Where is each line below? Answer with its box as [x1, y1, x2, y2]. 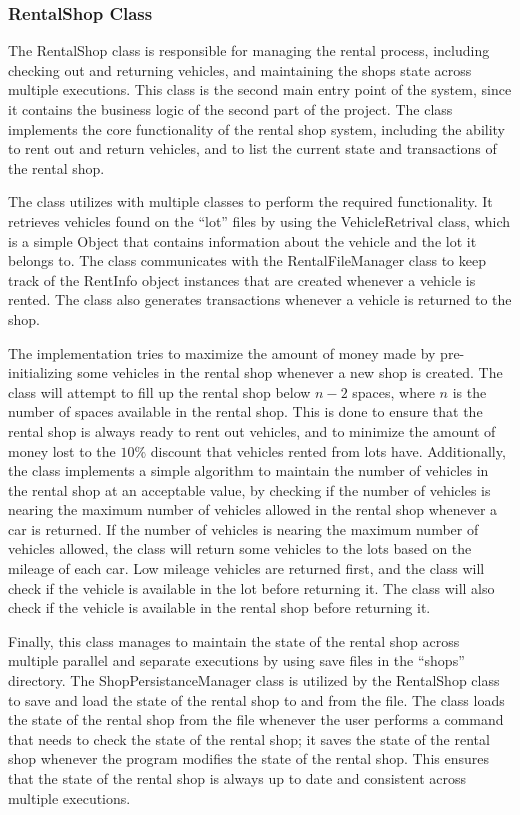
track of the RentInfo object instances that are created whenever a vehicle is [8, 269, 476, 290]
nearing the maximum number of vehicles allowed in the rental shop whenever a [8, 499, 498, 520]
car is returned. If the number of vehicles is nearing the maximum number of [8, 518, 479, 539]
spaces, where [352, 381, 435, 402]
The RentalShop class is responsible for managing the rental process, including [8, 40, 490, 61]
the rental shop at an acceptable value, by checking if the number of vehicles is [8, 479, 491, 500]
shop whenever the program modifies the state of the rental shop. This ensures [8, 748, 489, 769]
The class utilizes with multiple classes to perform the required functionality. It [8, 191, 493, 212]
